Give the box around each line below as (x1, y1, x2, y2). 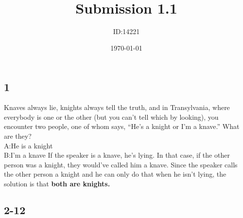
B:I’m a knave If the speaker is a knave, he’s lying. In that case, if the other (4, 150, 230, 160)
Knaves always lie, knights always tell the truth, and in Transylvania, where (4, 102, 230, 112)
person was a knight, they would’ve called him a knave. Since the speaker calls (4, 159, 238, 169)
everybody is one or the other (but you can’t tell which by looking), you (4, 111, 219, 122)
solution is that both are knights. (4, 178, 110, 188)
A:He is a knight (4, 140, 53, 150)
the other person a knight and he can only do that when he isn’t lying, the (4, 169, 226, 179)
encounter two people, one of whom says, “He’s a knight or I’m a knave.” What (4, 121, 240, 131)
